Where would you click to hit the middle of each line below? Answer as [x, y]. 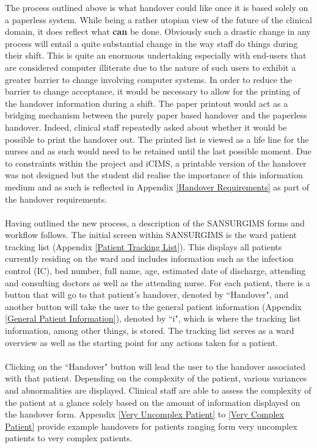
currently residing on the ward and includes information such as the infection [149, 258]
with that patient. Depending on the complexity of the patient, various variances [156, 378]
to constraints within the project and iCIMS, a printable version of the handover [156, 163]
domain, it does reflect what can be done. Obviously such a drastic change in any [158, 31]
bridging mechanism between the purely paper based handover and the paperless [156, 115]
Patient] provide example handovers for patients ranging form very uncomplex [151, 426]
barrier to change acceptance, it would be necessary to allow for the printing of [153, 91]
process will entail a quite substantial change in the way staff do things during [151, 43]
